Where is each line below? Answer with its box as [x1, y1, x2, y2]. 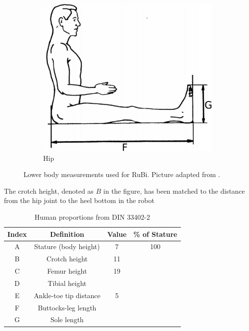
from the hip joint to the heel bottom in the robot [4, 195, 154, 205]
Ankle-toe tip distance [33, 290, 100, 300]
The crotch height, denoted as [4, 185, 94, 196]
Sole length [50, 314, 84, 325]
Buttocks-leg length [38, 302, 97, 312]
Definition [50, 229, 84, 239]
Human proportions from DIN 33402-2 [34, 211, 150, 222]
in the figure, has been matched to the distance [103, 185, 245, 196]
